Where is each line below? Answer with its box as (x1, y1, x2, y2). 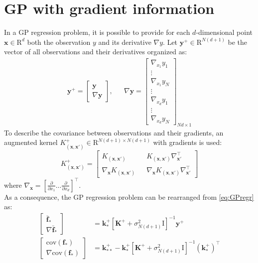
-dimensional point (196, 27, 253, 37)
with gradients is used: (153, 137, 222, 147)
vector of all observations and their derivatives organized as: (4, 46, 187, 57)
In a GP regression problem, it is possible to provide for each (4, 27, 190, 37)
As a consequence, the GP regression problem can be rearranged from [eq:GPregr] (4, 191, 254, 202)
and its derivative (98, 36, 151, 47)
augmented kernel (4, 137, 58, 147)
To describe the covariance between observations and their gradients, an (4, 127, 224, 137)
